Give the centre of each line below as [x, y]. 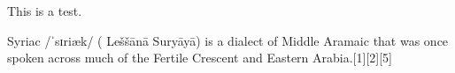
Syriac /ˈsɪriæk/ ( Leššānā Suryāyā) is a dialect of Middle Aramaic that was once [228, 40]
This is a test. [45, 11]
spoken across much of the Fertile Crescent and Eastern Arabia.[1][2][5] [200, 58]
